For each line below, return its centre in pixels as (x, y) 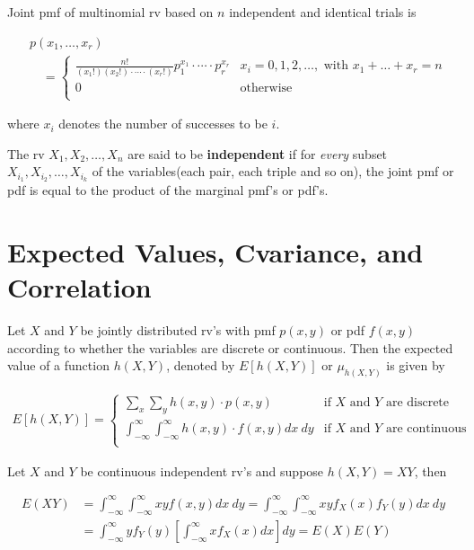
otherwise (266, 88)
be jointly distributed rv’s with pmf (178, 330)
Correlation (79, 287)
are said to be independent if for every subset (258, 153)
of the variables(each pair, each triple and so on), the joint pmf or (273, 171)
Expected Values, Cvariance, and (215, 251)
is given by (416, 365)
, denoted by (201, 365)
